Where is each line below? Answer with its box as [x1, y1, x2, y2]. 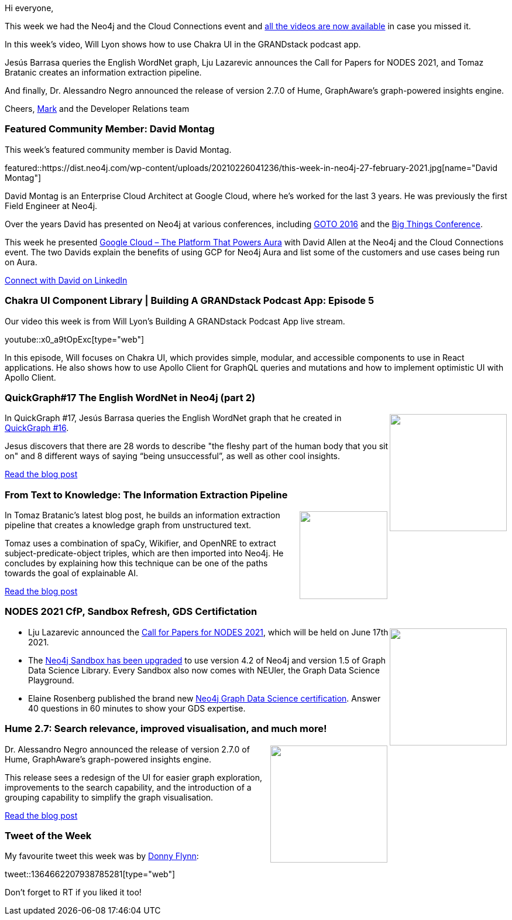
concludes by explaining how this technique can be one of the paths [5, 558, 268, 568]
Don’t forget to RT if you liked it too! [5, 887, 142, 898]
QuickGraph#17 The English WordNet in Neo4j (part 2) [5, 391, 256, 403]
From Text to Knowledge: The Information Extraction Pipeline [5, 488, 288, 501]
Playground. [28, 675, 74, 685]
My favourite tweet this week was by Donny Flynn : [5, 851, 199, 861]
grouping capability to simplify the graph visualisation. [5, 792, 214, 802]
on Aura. [5, 256, 37, 267]
